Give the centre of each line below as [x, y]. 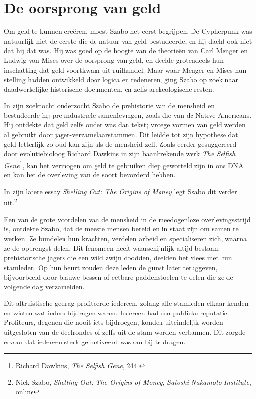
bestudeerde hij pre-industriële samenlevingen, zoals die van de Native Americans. [128, 115]
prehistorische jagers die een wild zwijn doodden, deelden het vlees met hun [118, 257]
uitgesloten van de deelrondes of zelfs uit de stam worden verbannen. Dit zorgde [125, 332]
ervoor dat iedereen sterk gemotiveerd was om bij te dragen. [95, 341]
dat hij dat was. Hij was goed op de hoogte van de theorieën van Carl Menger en [126, 50]
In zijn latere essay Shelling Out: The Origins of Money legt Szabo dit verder [121, 191]
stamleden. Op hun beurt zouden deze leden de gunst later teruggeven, [111, 267]
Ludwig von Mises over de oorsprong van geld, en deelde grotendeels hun [114, 60]
